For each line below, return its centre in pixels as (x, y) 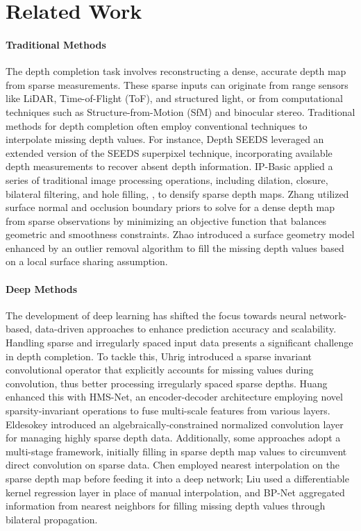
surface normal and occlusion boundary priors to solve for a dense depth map (170, 207)
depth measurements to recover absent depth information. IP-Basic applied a (169, 166)
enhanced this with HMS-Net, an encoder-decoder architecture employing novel (174, 397)
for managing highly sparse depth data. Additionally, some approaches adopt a (173, 438)
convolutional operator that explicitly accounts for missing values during (160, 370)
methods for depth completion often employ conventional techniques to (157, 125)
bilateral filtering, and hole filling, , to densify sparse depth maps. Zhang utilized (177, 193)
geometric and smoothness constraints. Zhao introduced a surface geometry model (180, 234)
